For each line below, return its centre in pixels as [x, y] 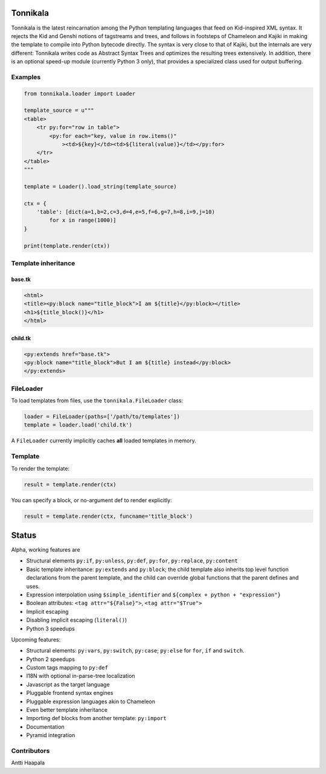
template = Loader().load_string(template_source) [101, 186]
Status [24, 535]
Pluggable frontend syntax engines [70, 693]
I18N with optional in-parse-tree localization [81, 676]
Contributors [30, 750]
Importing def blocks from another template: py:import [97, 718]
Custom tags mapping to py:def [67, 668]
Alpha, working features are [46, 550]
